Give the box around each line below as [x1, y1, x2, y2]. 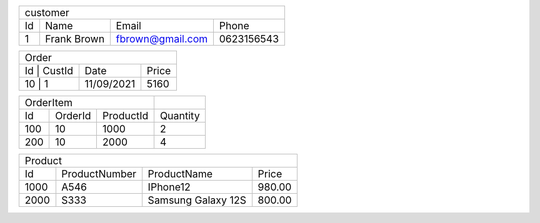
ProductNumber [61, 167, 137, 180]
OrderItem [24, 96, 74, 109]
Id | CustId [24, 64, 74, 77]
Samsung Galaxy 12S [147, 193, 247, 207]
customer [24, 6, 70, 19]
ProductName [147, 167, 214, 180]
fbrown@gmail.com [115, 32, 209, 45]
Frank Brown [45, 32, 105, 45]
